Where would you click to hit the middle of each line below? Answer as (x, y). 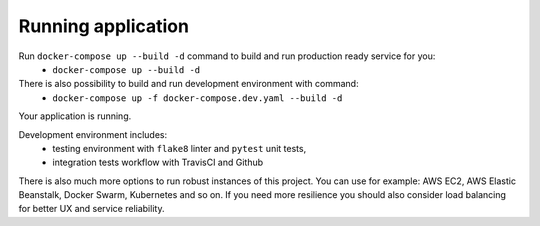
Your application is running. (75, 116)
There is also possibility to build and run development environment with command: (188, 84)
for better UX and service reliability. (91, 209)
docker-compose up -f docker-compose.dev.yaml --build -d (197, 98)
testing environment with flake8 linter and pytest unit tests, (179, 148)
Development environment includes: (93, 134)
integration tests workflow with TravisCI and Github (158, 162)
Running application (104, 26)
